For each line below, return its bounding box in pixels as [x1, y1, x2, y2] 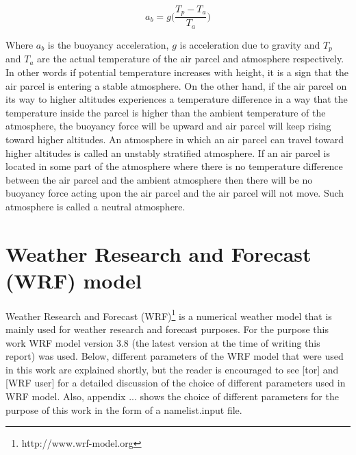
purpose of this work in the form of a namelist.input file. [5, 402, 242, 417]
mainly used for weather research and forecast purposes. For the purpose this [5, 322, 329, 336]
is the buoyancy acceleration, [47, 37, 169, 51]
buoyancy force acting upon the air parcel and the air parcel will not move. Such [5, 186, 344, 200]
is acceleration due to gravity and [179, 37, 320, 51]
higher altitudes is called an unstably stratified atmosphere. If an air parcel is [5, 145, 330, 160]
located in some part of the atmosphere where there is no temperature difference [5, 159, 343, 173]
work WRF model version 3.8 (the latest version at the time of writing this [5, 335, 320, 349]
